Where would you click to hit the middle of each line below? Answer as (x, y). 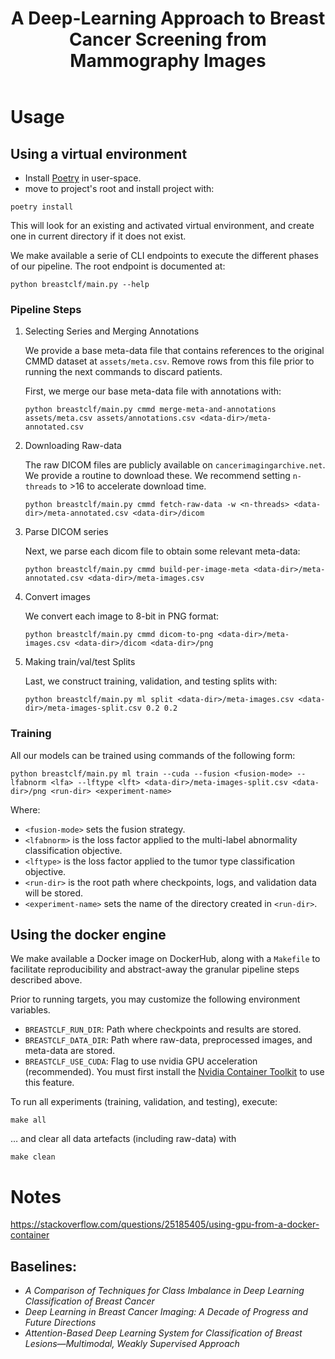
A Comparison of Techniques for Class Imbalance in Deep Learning (164, 1291)
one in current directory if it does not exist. (98, 236)
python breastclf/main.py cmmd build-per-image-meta (137, 570)
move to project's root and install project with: (119, 188)
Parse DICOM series (66, 532)
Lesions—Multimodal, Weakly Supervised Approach (132, 1344)
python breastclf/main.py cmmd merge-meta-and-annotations (150, 410)
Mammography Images (168, 61)
